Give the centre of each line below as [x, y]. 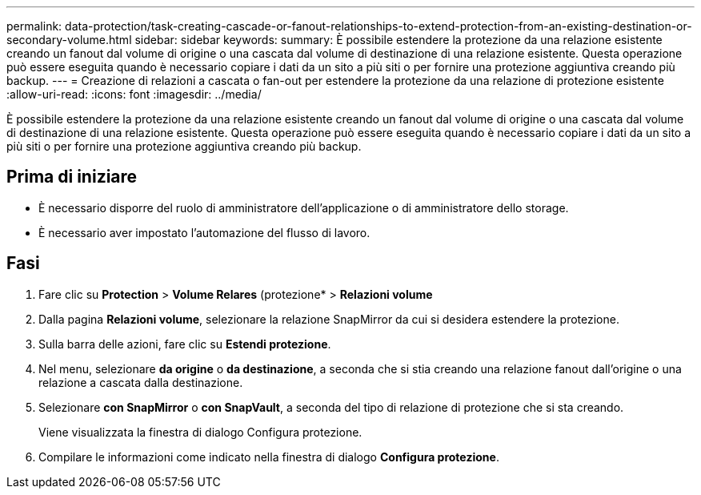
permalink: [34, 26]
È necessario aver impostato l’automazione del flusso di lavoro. [204, 232]
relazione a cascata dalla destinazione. [141, 382]
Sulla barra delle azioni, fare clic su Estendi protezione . [185, 344]
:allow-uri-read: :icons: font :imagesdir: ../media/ [134, 94]
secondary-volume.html [69, 40]
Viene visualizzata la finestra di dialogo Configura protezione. [200, 432]
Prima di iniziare [72, 177]
